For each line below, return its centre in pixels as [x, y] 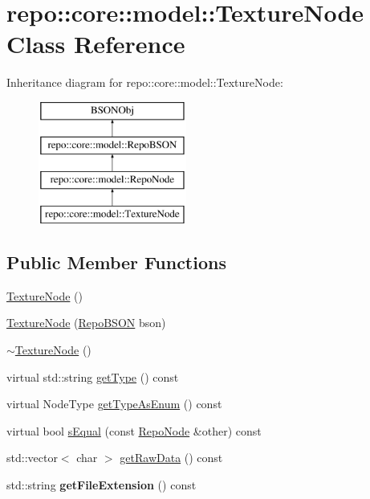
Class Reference [96, 44]
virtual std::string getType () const [93, 376]
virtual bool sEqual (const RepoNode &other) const [134, 430]
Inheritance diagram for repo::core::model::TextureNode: [145, 82]
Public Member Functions [116, 262]
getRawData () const [171, 458]
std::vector [32, 458]
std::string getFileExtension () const [102, 485]
